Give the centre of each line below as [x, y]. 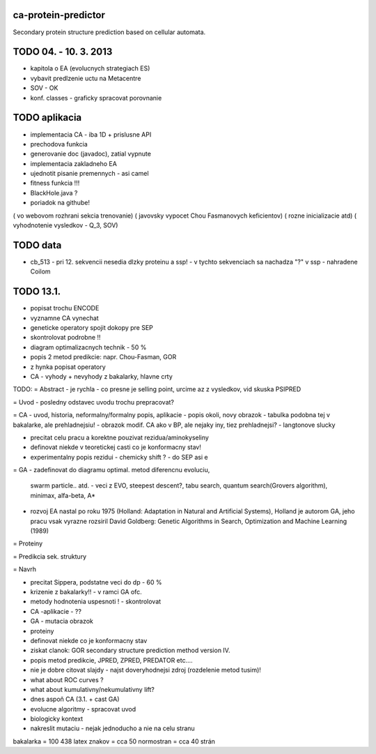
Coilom [41, 271]
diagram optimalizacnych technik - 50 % [88, 347]
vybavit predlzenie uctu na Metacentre [86, 78]
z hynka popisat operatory [68, 367]
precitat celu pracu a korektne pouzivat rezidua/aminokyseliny [119, 437]
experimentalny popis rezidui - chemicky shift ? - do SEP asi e [119, 457]
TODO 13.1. [37, 292]
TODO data [37, 245]
